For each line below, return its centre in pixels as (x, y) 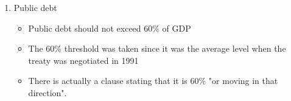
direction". (47, 92)
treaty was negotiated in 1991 (83, 60)
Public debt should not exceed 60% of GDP (110, 28)
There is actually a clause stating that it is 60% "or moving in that (153, 81)
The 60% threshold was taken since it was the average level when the (157, 48)
